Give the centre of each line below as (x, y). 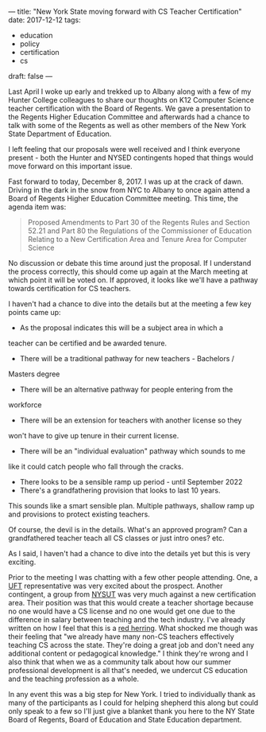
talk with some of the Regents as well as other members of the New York (127, 125)
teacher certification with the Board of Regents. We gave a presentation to (130, 108)
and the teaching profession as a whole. (74, 679)
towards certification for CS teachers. (69, 288)
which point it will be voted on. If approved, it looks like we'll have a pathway (133, 280)
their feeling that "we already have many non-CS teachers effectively (121, 637)
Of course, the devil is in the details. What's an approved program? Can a (128, 530)
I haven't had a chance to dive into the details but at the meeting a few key (130, 304)
